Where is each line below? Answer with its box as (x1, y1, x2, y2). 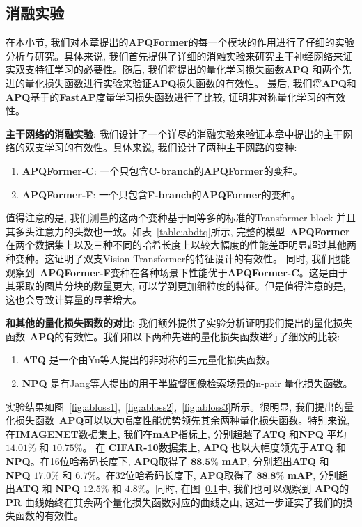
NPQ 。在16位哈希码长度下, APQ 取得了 (6, 454, 188, 469)
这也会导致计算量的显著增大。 (6, 292, 142, 306)
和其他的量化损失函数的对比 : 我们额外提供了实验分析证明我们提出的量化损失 (6, 315, 353, 330)
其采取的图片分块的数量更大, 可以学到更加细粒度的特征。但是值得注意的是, (6, 278, 346, 293)
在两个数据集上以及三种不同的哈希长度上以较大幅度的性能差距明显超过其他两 (6, 237, 356, 252)
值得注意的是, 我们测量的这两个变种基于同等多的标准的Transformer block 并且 (6, 210, 356, 225)
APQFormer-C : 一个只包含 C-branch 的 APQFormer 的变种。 (22, 163, 303, 178)
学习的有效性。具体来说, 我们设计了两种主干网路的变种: (44, 140, 297, 155)
